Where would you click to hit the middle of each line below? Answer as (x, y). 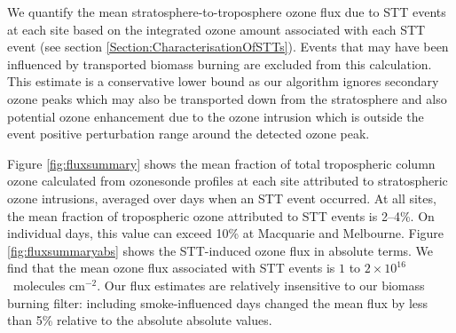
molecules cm (49, 285)
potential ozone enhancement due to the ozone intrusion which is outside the (216, 116)
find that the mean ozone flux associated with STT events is (171, 268)
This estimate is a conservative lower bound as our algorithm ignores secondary (223, 81)
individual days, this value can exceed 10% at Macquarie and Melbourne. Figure (226, 233)
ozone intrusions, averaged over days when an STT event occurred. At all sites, (222, 198)
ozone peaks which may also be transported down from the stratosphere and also (227, 98)
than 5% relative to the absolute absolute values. (140, 320)
